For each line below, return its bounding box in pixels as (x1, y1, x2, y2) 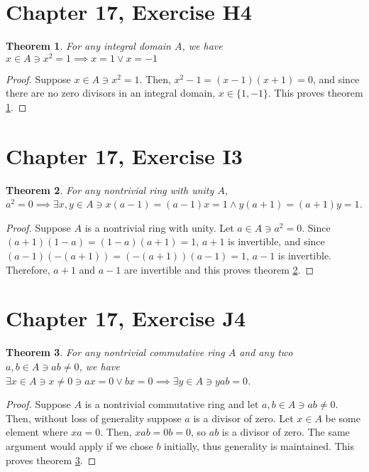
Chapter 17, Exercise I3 (6, 141, 243, 170)
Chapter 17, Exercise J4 (6, 304, 246, 333)
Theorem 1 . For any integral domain (6, 38, 171, 53)
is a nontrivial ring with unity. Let (84, 220, 234, 235)
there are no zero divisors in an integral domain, (6, 85, 216, 100)
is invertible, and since (228, 234, 325, 249)
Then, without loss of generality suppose (6, 410, 182, 425)
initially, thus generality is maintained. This (164, 438, 354, 453)
